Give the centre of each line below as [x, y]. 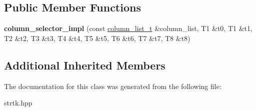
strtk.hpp [18, 103]
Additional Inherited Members [85, 65]
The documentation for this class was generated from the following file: [113, 86]
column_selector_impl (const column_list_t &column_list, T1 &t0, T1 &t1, [128, 28]
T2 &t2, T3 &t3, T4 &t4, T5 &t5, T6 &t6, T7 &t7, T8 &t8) [97, 38]
